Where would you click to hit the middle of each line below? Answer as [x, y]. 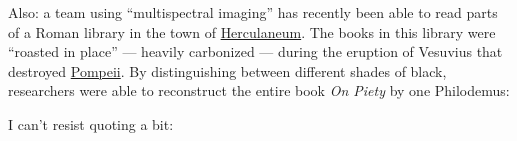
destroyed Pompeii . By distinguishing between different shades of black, [227, 70]
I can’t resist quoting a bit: [91, 123]
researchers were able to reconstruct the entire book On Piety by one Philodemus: [259, 90]
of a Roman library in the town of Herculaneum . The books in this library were [252, 31]
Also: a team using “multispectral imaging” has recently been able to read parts [253, 12]
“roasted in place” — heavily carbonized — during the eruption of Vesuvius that [255, 51]
